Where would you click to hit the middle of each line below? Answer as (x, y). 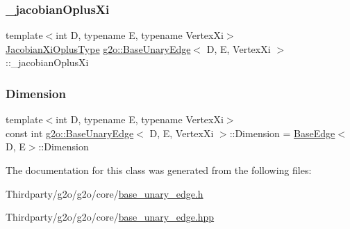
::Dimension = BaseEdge (282, 133)
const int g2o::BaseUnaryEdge (70, 133)
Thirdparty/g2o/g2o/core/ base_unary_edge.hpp (110, 217)
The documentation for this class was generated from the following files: (159, 170)
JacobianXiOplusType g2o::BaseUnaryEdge (98, 48)
